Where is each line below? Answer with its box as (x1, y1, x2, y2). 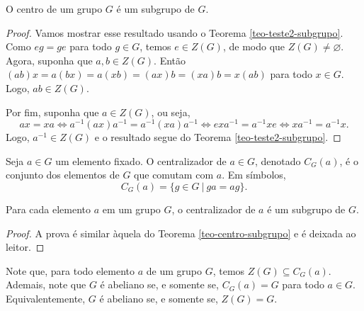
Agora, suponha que (6, 52, 93, 67)
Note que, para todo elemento (6, 263, 135, 278)
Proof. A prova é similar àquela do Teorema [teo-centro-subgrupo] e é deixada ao (6, 225, 356, 240)
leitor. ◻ (6, 239, 45, 254)
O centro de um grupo (6, 1, 103, 16)
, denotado (254, 153, 301, 168)
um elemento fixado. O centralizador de (55, 153, 227, 168)
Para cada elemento (6, 202, 91, 217)
